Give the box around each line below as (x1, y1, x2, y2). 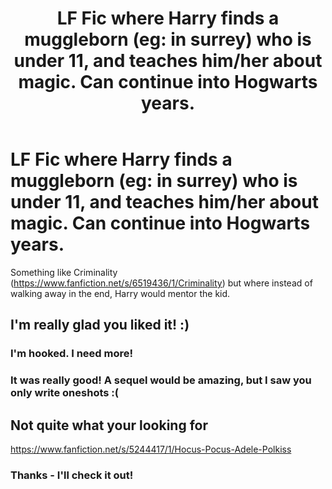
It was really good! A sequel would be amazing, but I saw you (10, 373, 312, 387)
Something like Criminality (10, 266, 118, 278)
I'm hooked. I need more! (10, 347, 134, 361)
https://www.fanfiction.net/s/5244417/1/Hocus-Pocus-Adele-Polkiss (10, 443, 292, 455)
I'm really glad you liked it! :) (10, 317, 190, 334)
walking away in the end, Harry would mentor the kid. (10, 287, 231, 299)
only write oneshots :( (10, 386, 119, 400)
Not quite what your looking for (10, 417, 209, 434)
